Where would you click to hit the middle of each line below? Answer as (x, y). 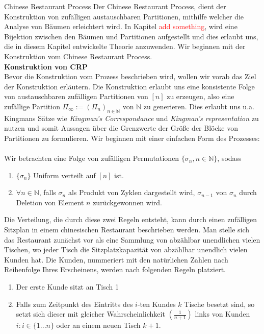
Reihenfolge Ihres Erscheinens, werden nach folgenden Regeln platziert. (115, 269)
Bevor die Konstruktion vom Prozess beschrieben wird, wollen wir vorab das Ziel (130, 76)
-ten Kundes (156, 304)
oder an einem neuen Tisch (98, 325)
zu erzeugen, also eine (201, 96)
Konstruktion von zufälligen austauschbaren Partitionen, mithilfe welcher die (124, 16)
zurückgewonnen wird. (127, 202)
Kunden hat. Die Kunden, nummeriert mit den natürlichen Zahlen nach (116, 259)
